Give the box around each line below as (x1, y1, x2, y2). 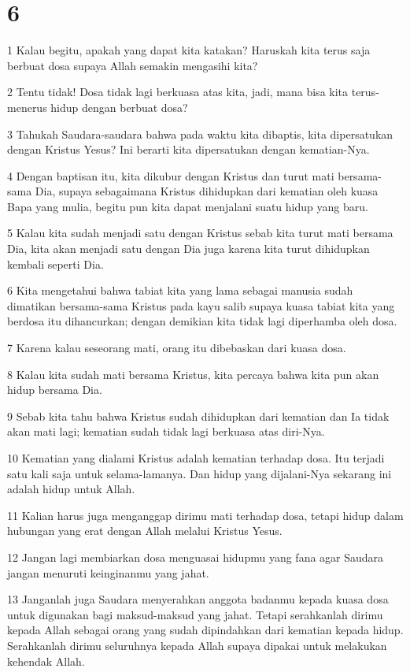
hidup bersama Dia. (7, 381, 102, 398)
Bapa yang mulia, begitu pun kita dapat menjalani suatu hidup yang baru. (7, 198, 368, 214)
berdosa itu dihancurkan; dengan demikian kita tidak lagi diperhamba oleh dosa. (7, 313, 397, 329)
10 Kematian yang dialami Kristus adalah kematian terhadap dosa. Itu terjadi (7, 450, 385, 466)
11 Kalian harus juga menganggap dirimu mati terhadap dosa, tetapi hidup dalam (7, 507, 404, 523)
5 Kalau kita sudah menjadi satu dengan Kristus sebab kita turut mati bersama (7, 225, 393, 241)
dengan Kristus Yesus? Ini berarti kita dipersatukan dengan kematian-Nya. (7, 141, 370, 158)
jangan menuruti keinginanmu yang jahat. (7, 564, 209, 581)
